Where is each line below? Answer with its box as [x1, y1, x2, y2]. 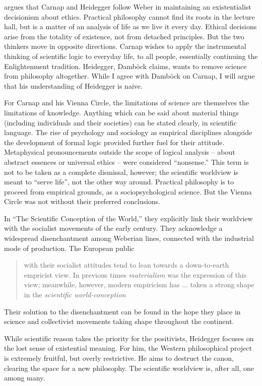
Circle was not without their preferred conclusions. [4, 196, 160, 207]
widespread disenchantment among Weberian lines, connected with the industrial [4, 233, 254, 243]
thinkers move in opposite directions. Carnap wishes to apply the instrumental [4, 41, 246, 51]
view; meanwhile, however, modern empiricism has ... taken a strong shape [24, 279, 254, 290]
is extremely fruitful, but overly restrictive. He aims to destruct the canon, [4, 353, 234, 363]
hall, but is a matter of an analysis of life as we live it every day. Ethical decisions [4, 21, 257, 32]
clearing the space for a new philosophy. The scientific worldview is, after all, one [4, 362, 254, 373]
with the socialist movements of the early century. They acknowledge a [4, 223, 223, 233]
